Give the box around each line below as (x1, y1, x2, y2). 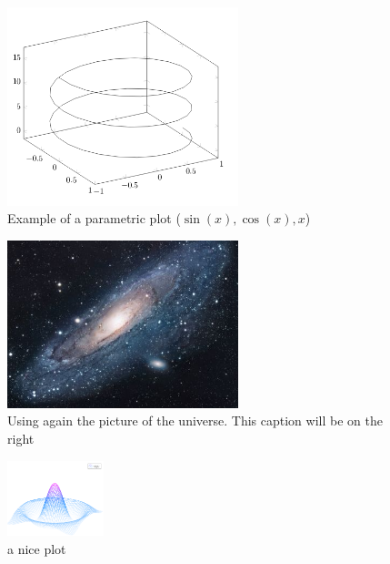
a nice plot (7, 538, 66, 558)
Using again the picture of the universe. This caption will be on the (7, 411, 383, 430)
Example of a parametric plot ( (7, 209, 181, 228)
